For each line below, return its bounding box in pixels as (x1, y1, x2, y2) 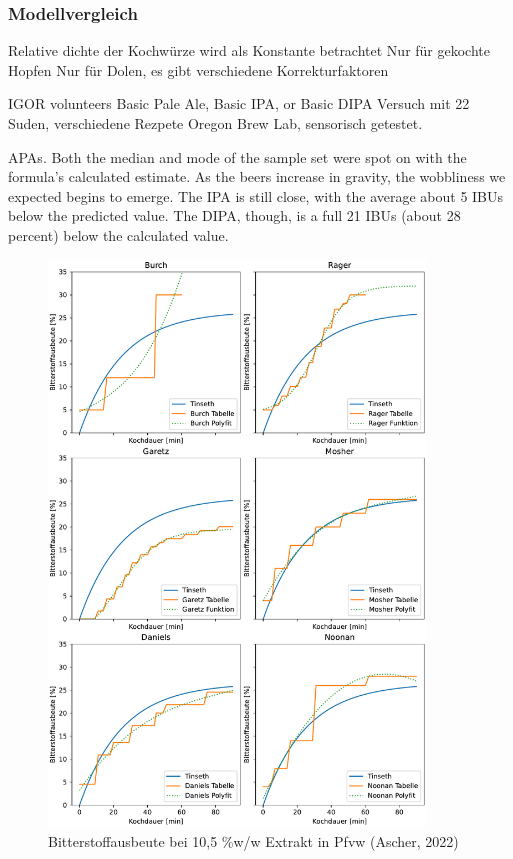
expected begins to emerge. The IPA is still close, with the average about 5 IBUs (8, 185, 504, 206)
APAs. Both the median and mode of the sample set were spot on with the (8, 146, 467, 167)
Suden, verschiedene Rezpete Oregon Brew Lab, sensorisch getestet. (8, 113, 423, 133)
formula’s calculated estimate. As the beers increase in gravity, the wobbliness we (8, 166, 506, 187)
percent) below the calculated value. (8, 224, 229, 245)
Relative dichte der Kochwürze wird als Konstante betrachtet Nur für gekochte (8, 40, 490, 61)
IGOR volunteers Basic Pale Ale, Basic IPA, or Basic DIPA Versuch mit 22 (8, 93, 470, 114)
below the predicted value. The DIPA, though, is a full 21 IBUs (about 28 (8, 205, 461, 226)
